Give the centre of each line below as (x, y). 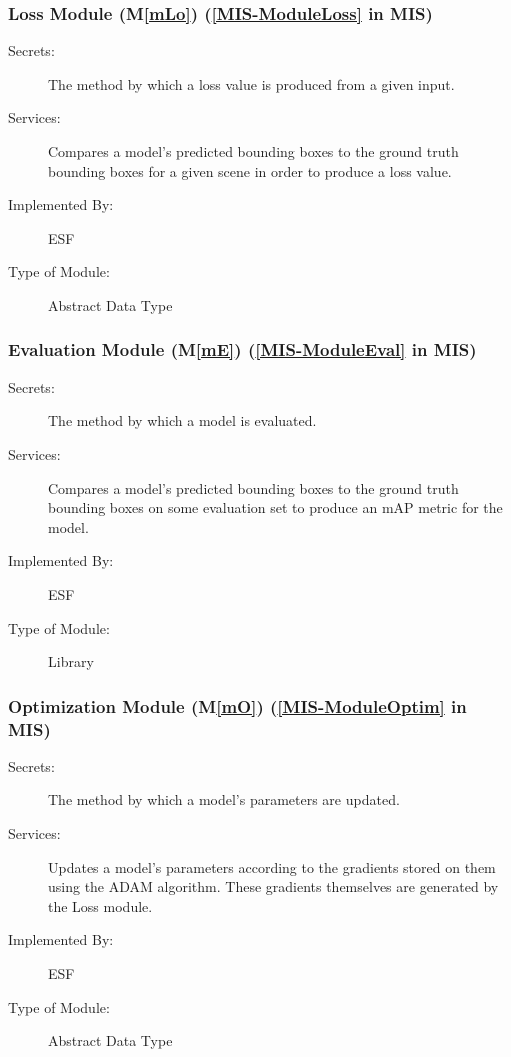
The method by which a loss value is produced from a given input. (251, 83)
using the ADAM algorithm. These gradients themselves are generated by (273, 886)
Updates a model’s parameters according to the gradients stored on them (272, 866)
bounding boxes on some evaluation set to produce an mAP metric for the (275, 507)
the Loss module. (100, 905)
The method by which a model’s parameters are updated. (224, 799)
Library (71, 661)
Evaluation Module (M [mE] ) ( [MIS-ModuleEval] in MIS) (242, 349)
